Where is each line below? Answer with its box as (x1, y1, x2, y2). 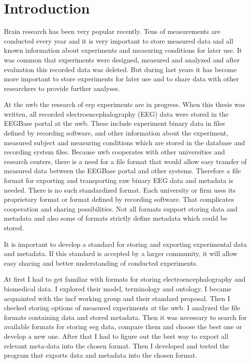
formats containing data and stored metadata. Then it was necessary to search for (4, 312, 247, 322)
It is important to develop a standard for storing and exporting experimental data (4, 239, 247, 249)
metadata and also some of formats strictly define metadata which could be (4, 213, 227, 223)
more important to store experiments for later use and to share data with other (4, 74, 239, 84)
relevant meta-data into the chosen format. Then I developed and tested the (4, 340, 229, 350)
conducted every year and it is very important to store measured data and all (4, 35, 234, 45)
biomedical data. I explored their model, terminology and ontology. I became (4, 283, 232, 293)
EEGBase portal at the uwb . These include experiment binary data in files (4, 118, 225, 128)
